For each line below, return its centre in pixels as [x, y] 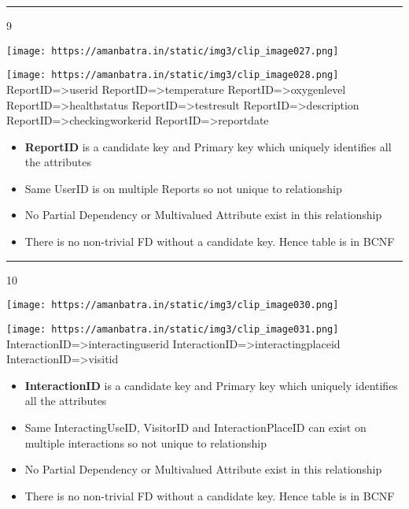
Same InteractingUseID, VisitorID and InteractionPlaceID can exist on [195, 427]
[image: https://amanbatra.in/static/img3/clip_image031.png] [173, 329]
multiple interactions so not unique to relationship [146, 442]
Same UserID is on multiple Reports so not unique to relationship [183, 188]
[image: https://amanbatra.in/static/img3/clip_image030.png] [173, 305]
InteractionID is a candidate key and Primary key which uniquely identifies [211, 385]
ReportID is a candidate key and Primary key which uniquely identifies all [208, 146]
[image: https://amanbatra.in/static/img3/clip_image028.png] [173, 75]
